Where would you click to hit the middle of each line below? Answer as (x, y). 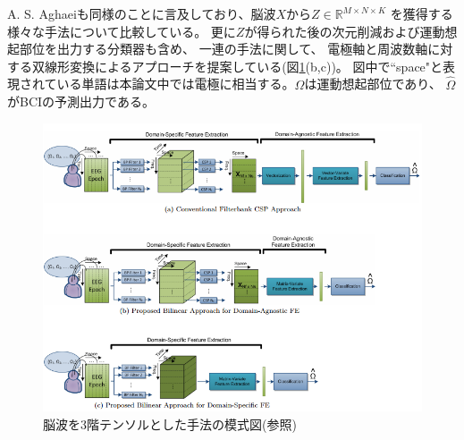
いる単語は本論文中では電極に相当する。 (176, 84)
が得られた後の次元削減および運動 (345, 31)
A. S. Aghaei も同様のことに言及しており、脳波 (142, 13)
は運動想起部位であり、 (373, 84)
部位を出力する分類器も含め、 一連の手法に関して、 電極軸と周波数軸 (224, 49)
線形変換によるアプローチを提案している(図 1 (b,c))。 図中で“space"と (244, 66)
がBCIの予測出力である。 (81, 102)
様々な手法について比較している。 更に (122, 31)
